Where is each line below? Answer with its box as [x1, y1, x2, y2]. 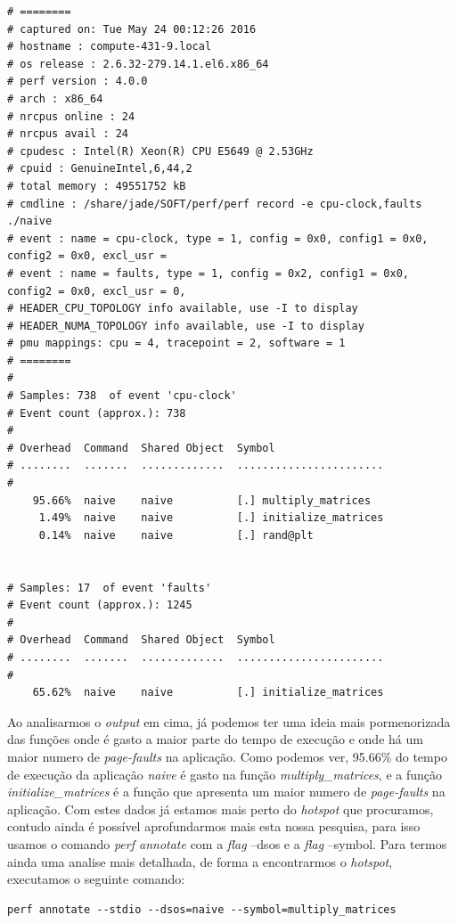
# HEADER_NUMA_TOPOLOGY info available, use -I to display [7, 319, 364, 332]
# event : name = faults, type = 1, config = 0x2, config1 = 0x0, [7, 266, 410, 280]
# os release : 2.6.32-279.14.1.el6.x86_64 [7, 57, 269, 70]
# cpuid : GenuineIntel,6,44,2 [7, 162, 192, 176]
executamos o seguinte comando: [7, 870, 185, 888]
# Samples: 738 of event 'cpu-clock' [7, 389, 237, 403]
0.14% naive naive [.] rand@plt [38, 528, 314, 542]
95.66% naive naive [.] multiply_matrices [32, 494, 372, 507]
